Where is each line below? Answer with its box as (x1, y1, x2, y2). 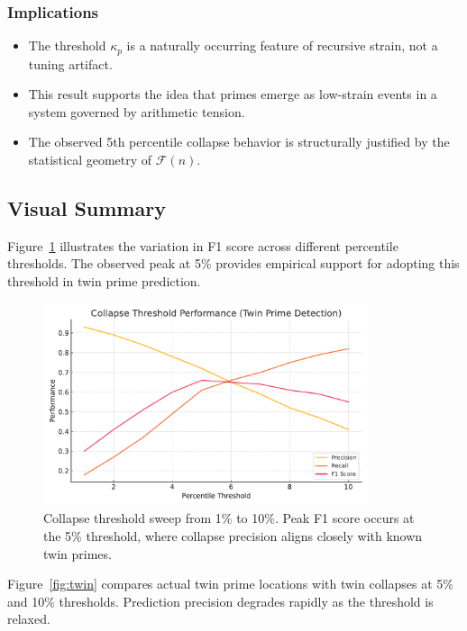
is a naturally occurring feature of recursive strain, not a (126, 36, 438, 55)
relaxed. (7, 609, 50, 628)
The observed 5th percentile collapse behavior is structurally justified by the (28, 132, 450, 151)
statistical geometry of (28, 150, 152, 169)
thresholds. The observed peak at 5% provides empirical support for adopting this (7, 254, 460, 273)
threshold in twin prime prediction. (7, 272, 201, 291)
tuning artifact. (28, 54, 113, 73)
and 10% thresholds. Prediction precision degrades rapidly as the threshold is (7, 591, 434, 610)
